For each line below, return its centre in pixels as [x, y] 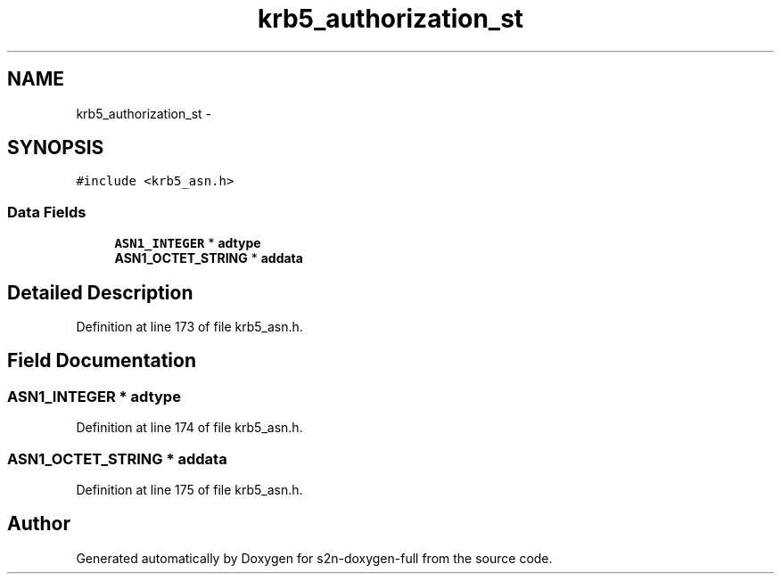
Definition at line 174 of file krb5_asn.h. [189, 428]
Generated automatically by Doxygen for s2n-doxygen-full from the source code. [314, 558]
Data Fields [47, 212]
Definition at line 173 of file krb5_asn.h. [189, 327]
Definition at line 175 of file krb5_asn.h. [189, 490]
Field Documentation [102, 361]
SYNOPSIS [56, 148]
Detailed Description [100, 292]
